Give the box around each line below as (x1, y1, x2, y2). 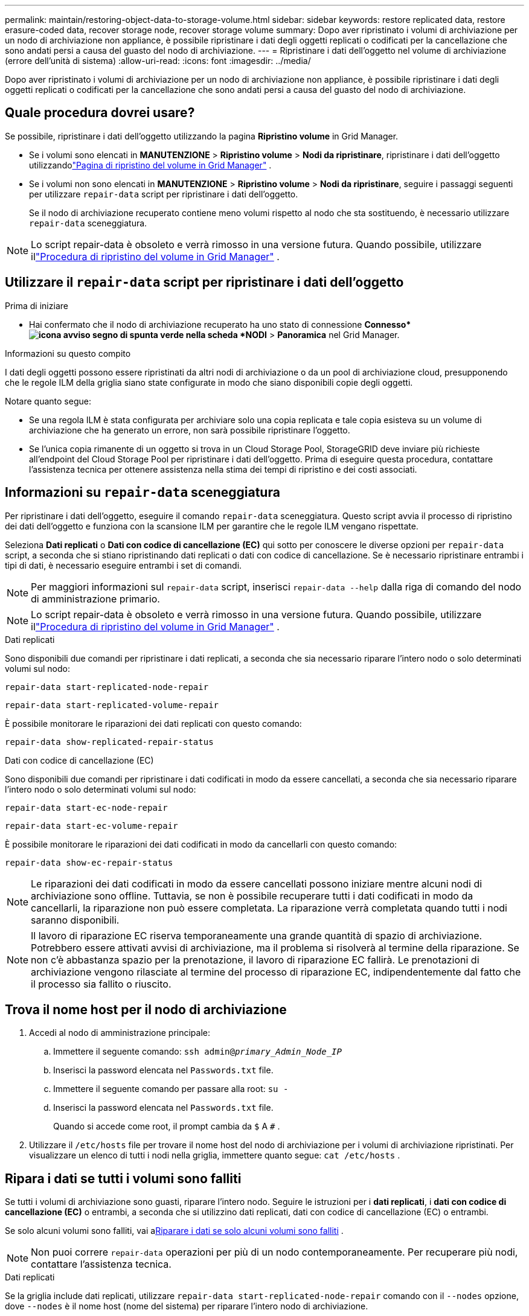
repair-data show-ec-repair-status (5, 857, 173, 867)
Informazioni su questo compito (5, 348, 131, 359)
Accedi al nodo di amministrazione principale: (29, 1027, 210, 1038)
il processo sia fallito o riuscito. (31, 977, 172, 990)
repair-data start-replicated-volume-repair (5, 700, 219, 710)
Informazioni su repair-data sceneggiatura (5, 485, 280, 500)
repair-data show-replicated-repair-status (5, 736, 214, 747)
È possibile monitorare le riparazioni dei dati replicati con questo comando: (5, 718, 302, 729)
